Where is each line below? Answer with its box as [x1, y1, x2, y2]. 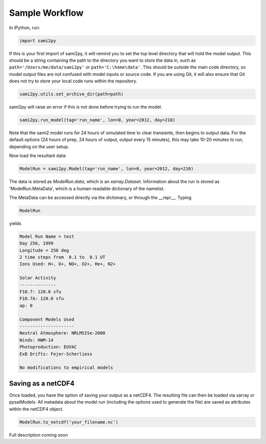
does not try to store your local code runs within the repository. [9, 78, 137, 84]
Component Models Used [19, 316, 74, 322]
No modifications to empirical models [19, 365, 113, 370]
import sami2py [19, 37, 56, 43]
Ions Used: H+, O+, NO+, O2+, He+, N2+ [19, 261, 116, 267]
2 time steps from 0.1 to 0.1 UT [19, 255, 105, 260]
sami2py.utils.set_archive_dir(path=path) [19, 91, 124, 97]
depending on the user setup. [9, 144, 69, 149]
